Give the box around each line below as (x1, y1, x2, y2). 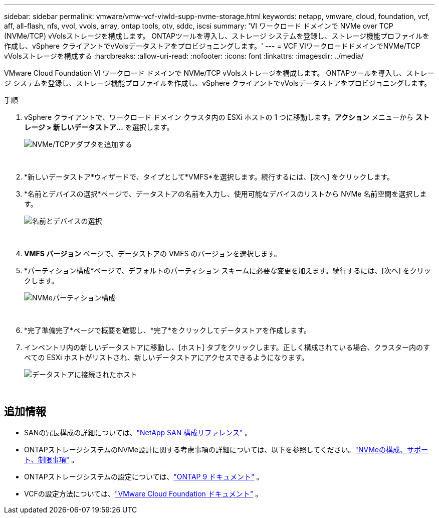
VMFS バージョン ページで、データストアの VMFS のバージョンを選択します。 (24, 249, 281, 258)
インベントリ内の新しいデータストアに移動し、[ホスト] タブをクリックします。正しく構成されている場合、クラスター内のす (24, 343, 430, 352)
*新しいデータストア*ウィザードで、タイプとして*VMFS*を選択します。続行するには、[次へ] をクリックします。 (24, 172, 394, 181)
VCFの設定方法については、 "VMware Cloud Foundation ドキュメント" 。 (24, 489, 263, 498)
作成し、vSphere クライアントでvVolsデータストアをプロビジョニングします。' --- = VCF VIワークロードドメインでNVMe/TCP (4, 42, 420, 50)
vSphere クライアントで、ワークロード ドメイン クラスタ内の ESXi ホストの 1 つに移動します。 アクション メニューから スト (24, 113, 429, 121)
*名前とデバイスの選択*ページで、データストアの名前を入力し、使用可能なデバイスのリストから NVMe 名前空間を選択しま (24, 190, 427, 198)
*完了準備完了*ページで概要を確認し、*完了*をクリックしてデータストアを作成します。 (24, 326, 311, 334)
